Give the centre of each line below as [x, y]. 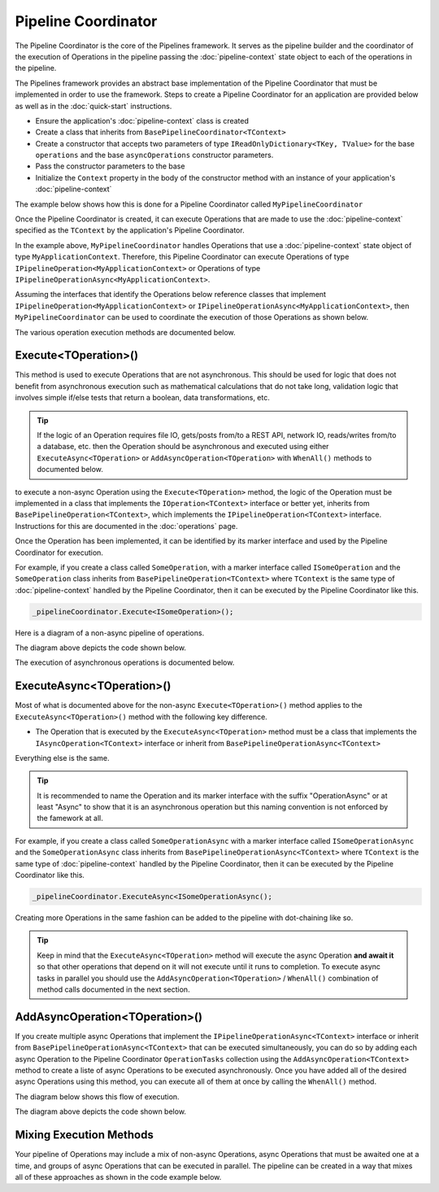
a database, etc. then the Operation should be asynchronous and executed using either [183, 447]
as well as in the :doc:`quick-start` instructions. [93, 106]
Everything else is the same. [62, 758]
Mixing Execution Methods [84, 1135]
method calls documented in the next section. [113, 989]
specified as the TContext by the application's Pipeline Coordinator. [130, 230]
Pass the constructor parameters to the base [110, 166]
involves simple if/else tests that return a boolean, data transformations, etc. [142, 398]
